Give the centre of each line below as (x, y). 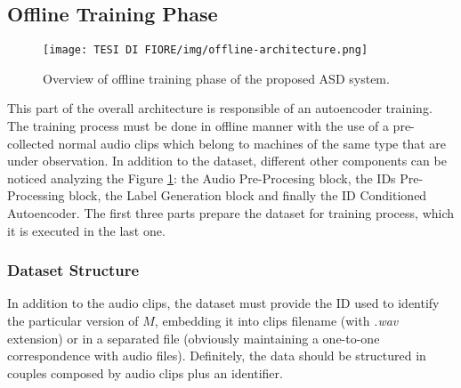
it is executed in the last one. (86, 230)
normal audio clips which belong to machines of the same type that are (252, 143)
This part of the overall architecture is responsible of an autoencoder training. (220, 108)
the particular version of (73, 321)
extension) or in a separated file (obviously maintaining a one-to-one (194, 338)
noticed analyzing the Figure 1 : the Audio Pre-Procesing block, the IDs (202, 178)
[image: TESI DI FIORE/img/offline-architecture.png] (206, 50)
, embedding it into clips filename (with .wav (276, 321)
